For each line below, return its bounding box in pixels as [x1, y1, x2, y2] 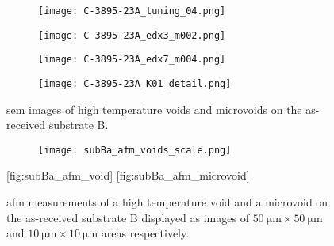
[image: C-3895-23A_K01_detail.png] [38, 78, 232, 89]
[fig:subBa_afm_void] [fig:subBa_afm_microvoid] [6, 167, 250, 184]
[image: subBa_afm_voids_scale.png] [38, 144, 232, 156]
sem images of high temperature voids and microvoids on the [6, 100, 302, 117]
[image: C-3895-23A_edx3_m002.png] [38, 29, 226, 41]
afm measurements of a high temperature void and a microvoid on [6, 194, 328, 210]
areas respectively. [101, 225, 190, 241]
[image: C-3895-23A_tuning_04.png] [38, 6, 226, 17]
